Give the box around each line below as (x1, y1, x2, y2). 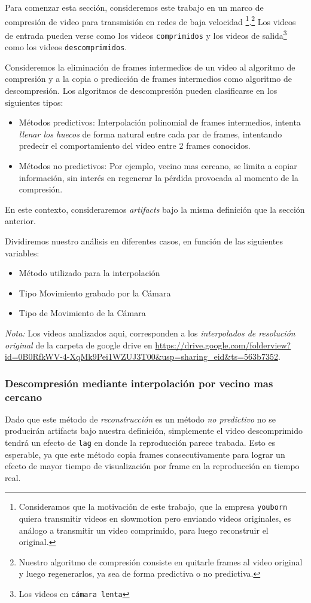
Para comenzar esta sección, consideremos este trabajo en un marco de (5, 1, 264, 13)
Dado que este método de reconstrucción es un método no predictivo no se (5, 412, 276, 425)
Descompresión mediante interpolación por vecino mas (5, 375, 273, 390)
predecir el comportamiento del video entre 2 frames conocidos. (19, 139, 251, 152)
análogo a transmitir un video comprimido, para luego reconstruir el (19, 524, 269, 536)
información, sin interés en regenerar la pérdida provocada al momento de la (19, 171, 298, 183)
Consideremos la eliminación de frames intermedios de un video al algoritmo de (5, 60, 295, 73)
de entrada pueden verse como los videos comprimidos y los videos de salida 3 (5, 27, 287, 41)
